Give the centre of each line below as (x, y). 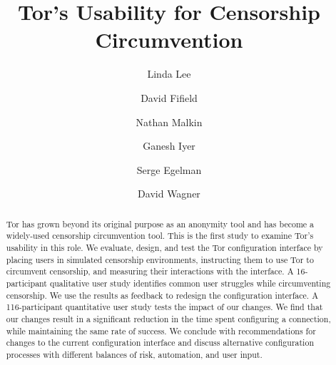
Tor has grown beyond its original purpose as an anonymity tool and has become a (160, 223)
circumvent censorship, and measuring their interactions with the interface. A (150, 271)
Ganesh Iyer (169, 146)
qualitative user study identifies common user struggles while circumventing (190, 283)
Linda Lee (169, 74)
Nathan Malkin (169, 122)
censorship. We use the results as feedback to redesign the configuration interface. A (162, 295)
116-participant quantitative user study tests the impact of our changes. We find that (164, 307)
